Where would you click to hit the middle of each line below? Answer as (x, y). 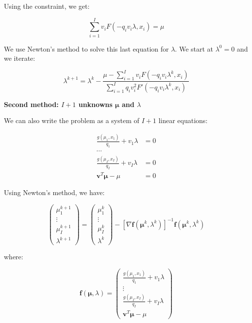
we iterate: (20, 58)
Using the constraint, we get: (47, 6)
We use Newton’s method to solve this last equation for (86, 48)
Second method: (31, 104)
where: (14, 257)
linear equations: (183, 120)
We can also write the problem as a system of (72, 120)
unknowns (95, 104)
